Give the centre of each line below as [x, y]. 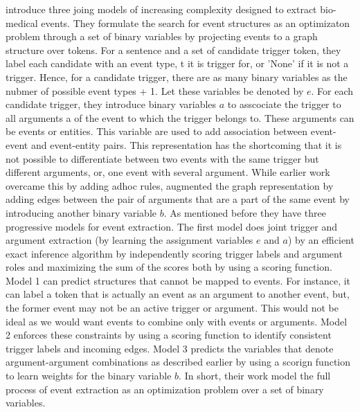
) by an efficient [321, 240]
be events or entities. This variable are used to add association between [157, 131]
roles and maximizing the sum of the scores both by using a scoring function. [169, 267]
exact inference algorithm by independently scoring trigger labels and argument [174, 253]
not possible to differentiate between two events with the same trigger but [162, 158]
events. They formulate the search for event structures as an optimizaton [196, 23]
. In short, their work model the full [255, 376]
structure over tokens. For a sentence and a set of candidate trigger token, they [173, 50]
